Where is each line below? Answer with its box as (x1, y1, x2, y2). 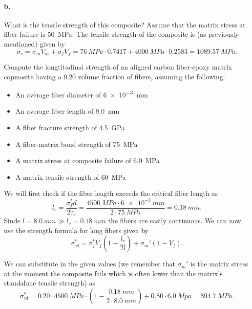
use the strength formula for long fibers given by (4, 225, 148, 235)
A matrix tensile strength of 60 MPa (15, 171, 126, 182)
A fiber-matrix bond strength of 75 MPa (15, 139, 138, 149)
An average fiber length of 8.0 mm (15, 106, 120, 116)
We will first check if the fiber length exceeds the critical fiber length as (4, 188, 218, 198)
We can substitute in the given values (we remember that (4, 259, 176, 269)
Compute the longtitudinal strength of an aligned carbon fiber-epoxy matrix (4, 62, 232, 72)
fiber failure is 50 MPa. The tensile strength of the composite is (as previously (4, 29, 239, 39)
